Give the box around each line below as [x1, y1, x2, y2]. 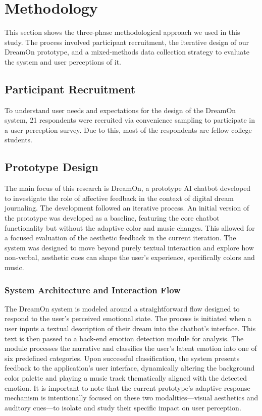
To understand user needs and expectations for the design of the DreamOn [5, 105, 236, 115]
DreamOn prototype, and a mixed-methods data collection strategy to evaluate [5, 46, 250, 57]
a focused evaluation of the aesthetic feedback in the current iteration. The [5, 232, 236, 243]
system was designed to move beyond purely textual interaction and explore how [5, 242, 254, 252]
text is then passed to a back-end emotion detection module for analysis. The [5, 333, 244, 343]
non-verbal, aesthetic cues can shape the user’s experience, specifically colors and [5, 252, 255, 263]
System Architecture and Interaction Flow [5, 283, 181, 296]
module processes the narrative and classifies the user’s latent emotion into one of [5, 343, 257, 353]
